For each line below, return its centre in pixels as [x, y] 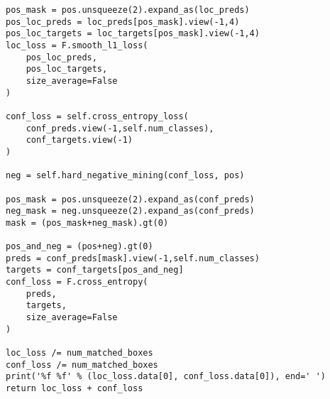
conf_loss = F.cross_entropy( [77, 282]
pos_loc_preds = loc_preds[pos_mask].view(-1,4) [123, 22]
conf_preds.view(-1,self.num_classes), [120, 128]
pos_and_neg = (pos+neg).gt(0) [79, 247]
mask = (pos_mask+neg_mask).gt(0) [87, 223]
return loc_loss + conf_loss [75, 388]
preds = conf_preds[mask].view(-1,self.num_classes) [133, 258]
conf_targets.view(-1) [79, 140]
